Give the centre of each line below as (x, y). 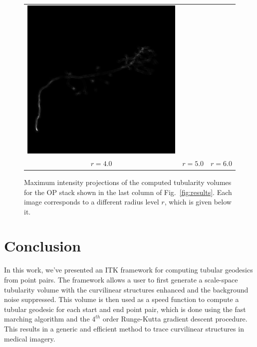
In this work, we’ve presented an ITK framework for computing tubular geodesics (128, 270)
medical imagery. (30, 338)
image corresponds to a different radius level (92, 202)
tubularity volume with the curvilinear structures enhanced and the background (126, 289)
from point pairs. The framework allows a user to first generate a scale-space (121, 279)
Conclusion (43, 246)
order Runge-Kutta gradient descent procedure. (175, 319)
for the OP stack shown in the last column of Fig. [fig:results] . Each (128, 192)
